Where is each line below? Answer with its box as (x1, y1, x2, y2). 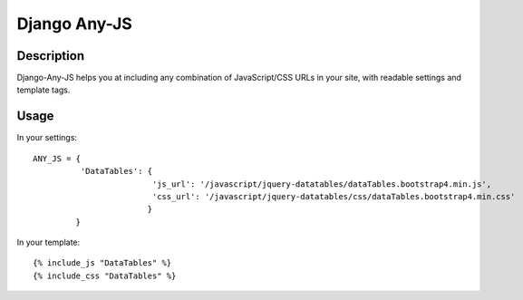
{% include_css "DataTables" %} (33, 270, 177, 281)
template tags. (16, 84, 71, 95)
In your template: (16, 237, 81, 248)
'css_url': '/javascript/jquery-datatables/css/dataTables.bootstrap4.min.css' (151, 191, 516, 201)
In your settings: (16, 132, 77, 143)
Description (16, 48, 85, 63)
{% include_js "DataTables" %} (33, 258, 172, 268)
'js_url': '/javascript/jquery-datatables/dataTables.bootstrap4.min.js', (151, 179, 492, 189)
